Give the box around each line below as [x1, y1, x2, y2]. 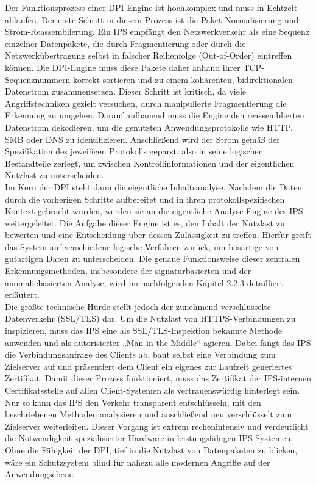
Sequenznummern [5, 73, 71, 85]
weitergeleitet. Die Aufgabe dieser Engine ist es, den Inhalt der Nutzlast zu [5, 216, 285, 229]
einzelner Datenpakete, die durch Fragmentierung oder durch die [5, 37, 246, 49]
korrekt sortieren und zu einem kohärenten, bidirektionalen [73, 73, 293, 85]
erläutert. [5, 288, 40, 301]
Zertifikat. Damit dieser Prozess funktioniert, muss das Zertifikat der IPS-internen [5, 372, 312, 385]
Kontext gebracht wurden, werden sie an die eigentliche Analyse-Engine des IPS [5, 204, 303, 217]
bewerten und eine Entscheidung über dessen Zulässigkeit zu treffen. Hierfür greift [5, 228, 311, 241]
